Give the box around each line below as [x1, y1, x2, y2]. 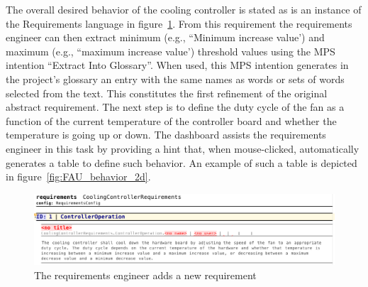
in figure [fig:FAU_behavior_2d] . [6, 169, 151, 184]
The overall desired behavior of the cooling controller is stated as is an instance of [6, 2, 362, 16]
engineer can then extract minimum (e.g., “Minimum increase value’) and [6, 30, 325, 45]
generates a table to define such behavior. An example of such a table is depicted [6, 155, 357, 170]
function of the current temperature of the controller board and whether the [6, 113, 337, 128]
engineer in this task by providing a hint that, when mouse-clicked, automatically [6, 141, 359, 156]
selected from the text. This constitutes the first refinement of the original [6, 85, 328, 100]
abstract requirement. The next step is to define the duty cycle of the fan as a [6, 99, 345, 114]
